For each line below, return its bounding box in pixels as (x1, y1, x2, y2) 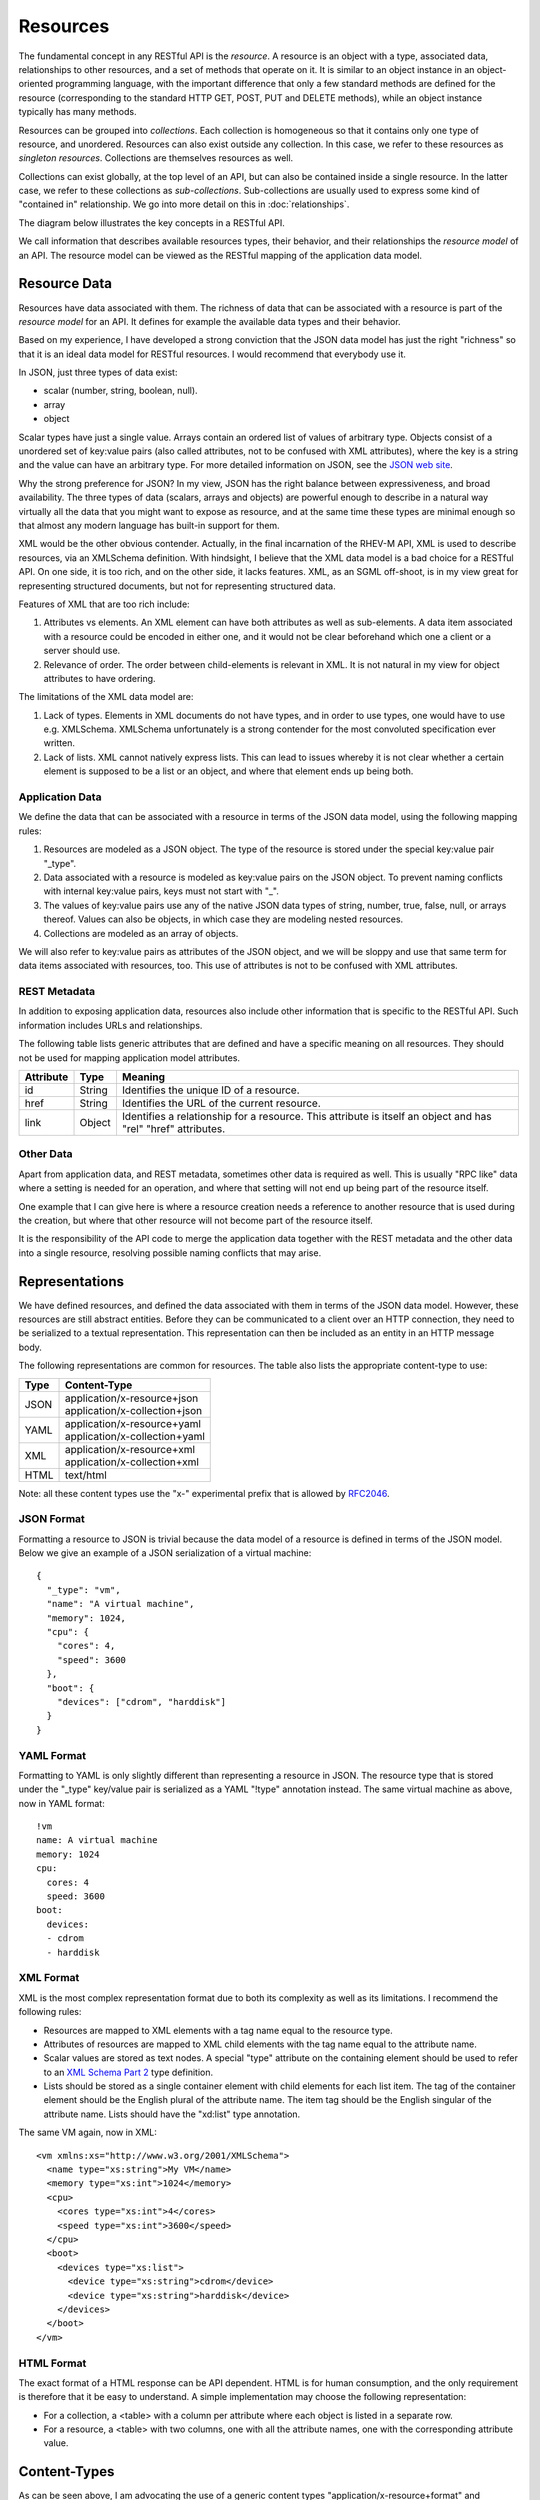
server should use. (43, 645, 121, 657)
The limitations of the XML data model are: (18, 691, 194, 703)
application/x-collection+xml (64, 1455, 200, 1469)
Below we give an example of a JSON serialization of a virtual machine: (18, 1547, 312, 1559)
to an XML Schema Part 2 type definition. (43, 2066, 214, 2078)
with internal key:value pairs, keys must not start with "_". (43, 885, 279, 897)
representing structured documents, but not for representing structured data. (18, 580, 336, 592)
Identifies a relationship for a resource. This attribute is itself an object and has (121, 1110, 492, 1123)
